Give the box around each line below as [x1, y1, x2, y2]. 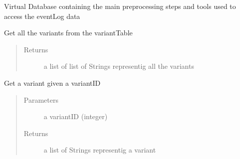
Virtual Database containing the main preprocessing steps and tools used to [4, 1, 236, 11]
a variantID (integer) [43, 111, 108, 122]
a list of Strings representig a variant [43, 145, 156, 155]
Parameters [23, 94, 58, 105]
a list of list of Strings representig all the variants [43, 61, 194, 71]
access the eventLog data [4, 10, 80, 21]
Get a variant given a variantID [4, 77, 101, 88]
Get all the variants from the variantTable [4, 27, 133, 38]
